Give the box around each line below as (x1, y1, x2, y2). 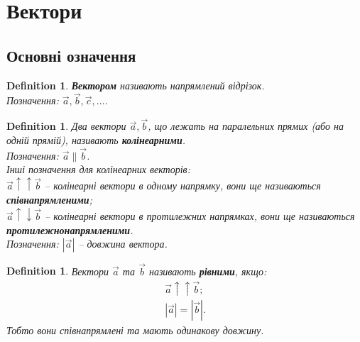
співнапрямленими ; (6, 192, 92, 206)
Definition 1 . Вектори (6, 263, 109, 278)
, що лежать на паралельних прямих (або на (148, 118, 344, 133)
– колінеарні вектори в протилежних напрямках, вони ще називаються (45, 209, 355, 224)
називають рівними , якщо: (148, 263, 267, 278)
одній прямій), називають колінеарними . (6, 132, 186, 147)
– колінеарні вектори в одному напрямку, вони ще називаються (45, 178, 321, 193)
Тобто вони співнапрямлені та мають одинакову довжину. (6, 323, 264, 338)
